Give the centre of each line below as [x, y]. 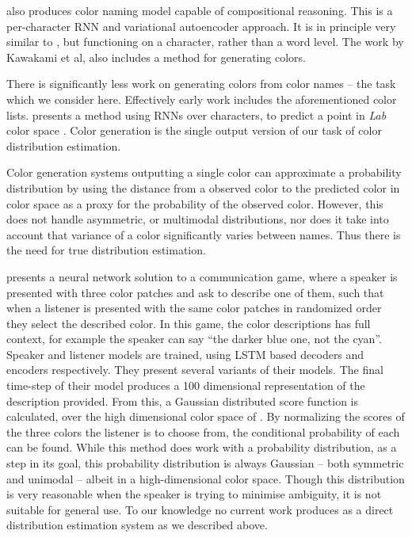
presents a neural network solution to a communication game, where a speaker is [202, 276]
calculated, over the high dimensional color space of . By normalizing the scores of [206, 416]
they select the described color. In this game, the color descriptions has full [189, 323]
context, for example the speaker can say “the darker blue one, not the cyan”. [194, 339]
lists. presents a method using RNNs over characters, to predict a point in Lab [196, 114]
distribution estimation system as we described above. [137, 525]
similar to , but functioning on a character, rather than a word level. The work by [205, 42]
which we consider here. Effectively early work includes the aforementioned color [202, 99]
